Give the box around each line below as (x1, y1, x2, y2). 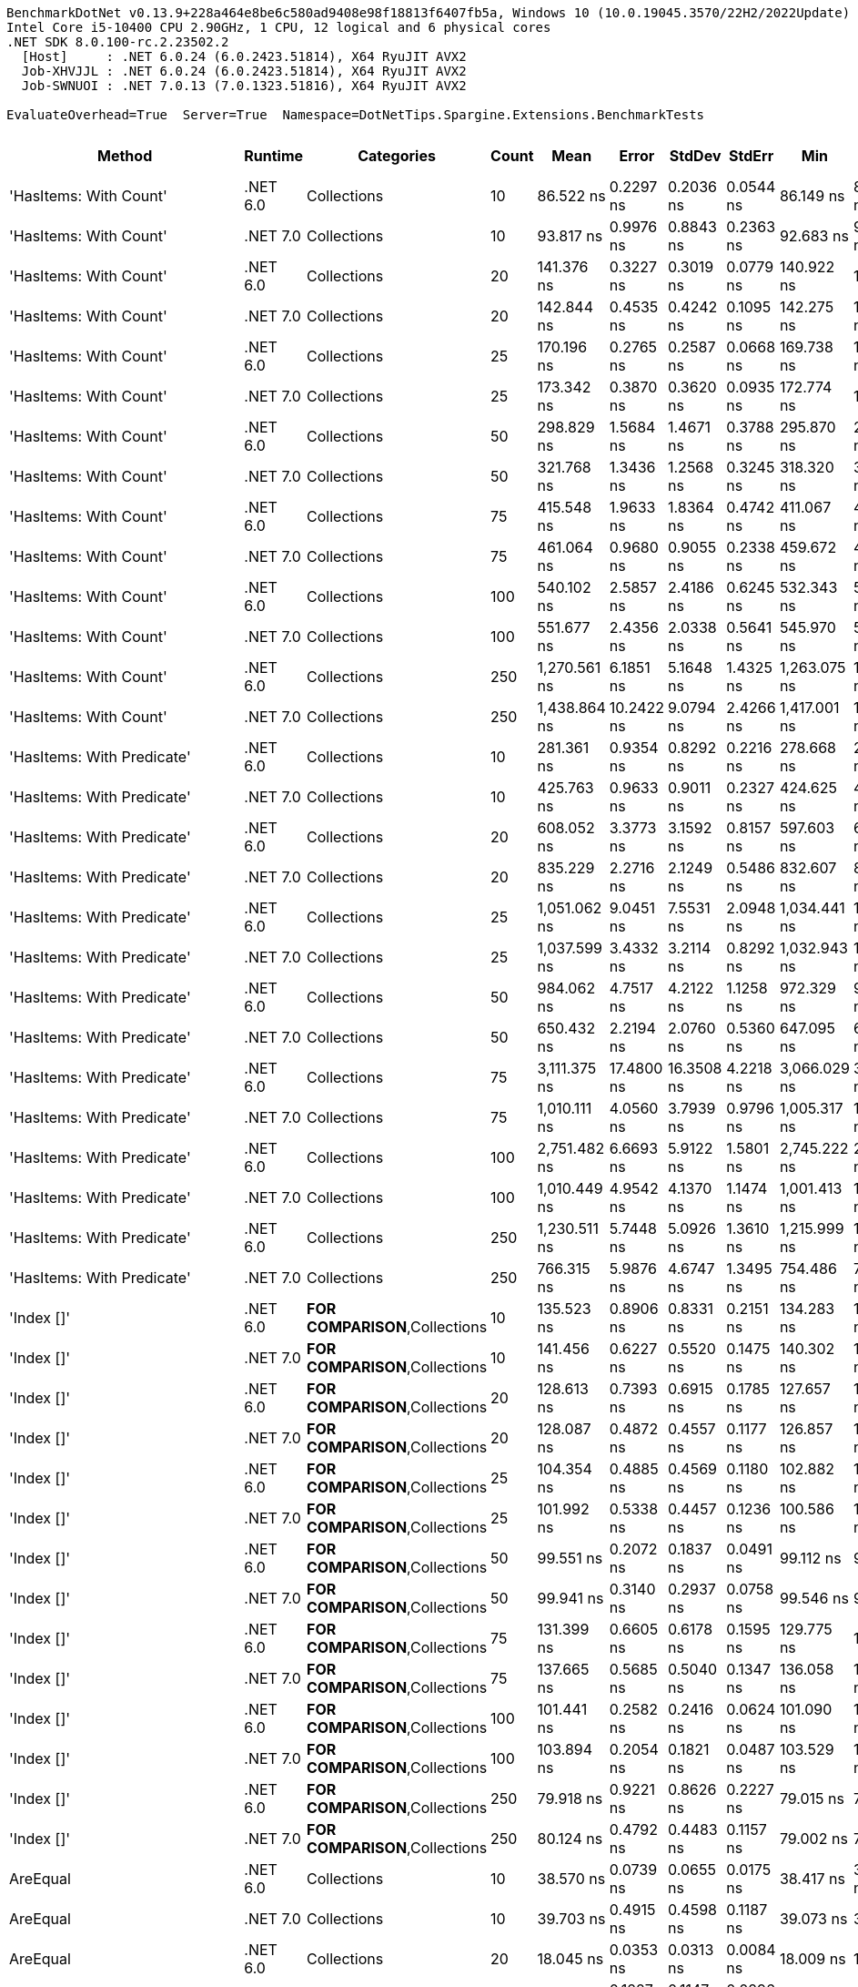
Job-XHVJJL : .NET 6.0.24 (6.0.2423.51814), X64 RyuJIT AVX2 (21, 64, 467, 78)
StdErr (729, 147, 774, 165)
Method (97, 147, 153, 165)
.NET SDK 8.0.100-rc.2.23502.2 (6, 35, 229, 49)
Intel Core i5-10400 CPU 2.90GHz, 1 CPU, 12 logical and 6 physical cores (6, 20, 551, 35)
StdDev (669, 147, 722, 165)
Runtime (244, 147, 304, 165)
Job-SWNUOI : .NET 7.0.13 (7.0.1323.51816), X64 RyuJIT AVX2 (21, 78, 467, 93)
